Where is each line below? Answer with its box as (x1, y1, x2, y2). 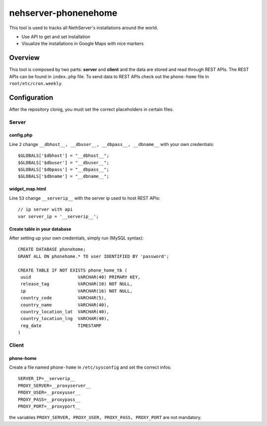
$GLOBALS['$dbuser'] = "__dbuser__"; (18, 160, 110, 165)
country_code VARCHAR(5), (20, 295, 107, 301)
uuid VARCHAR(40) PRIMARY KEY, (20, 274, 141, 280)
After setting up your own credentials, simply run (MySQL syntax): (9, 235, 144, 241)
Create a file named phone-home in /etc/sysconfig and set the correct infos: (9, 364, 172, 371)
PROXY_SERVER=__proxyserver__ (18, 382, 91, 388)
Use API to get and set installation (21, 34, 90, 40)
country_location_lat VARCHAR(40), (20, 309, 110, 314)
